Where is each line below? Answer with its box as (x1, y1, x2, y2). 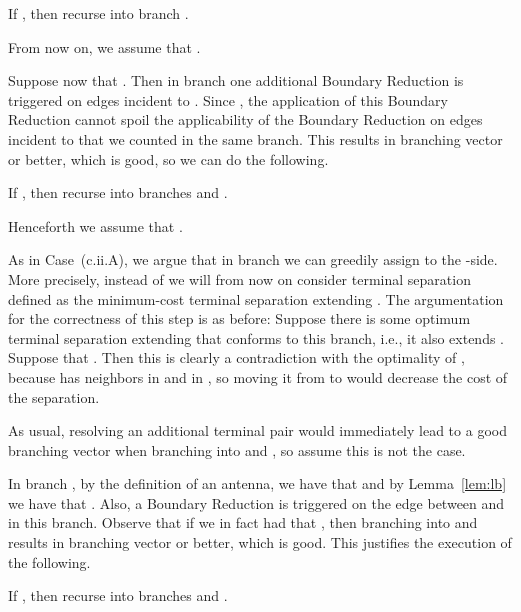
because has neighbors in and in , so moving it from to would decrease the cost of (8, 366, 508, 387)
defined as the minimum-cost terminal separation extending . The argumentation (8, 288, 504, 309)
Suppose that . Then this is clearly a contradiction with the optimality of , (8, 347, 465, 368)
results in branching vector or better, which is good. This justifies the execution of (8, 532, 512, 553)
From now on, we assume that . (8, 36, 201, 57)
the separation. (8, 386, 100, 407)
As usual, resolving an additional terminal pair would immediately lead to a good (8, 420, 507, 441)
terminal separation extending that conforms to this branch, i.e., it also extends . (8, 327, 505, 348)
